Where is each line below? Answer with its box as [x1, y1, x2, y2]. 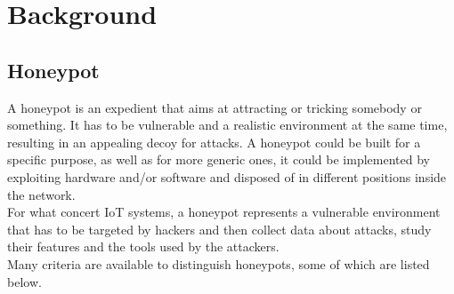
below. [7, 272, 42, 290]
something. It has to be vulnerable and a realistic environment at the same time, [7, 115, 448, 134]
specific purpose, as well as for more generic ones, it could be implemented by [7, 150, 430, 169]
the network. [7, 185, 76, 203]
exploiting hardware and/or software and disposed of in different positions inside [7, 167, 447, 186]
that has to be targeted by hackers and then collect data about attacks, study [7, 219, 432, 238]
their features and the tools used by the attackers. [7, 237, 280, 256]
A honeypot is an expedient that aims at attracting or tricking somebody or [7, 98, 422, 116]
